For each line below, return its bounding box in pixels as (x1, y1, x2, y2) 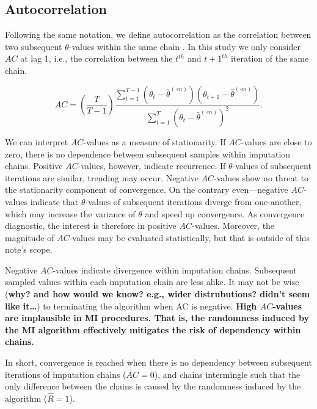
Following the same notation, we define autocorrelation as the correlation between (5, 28, 312, 41)
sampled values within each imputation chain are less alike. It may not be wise (5, 275, 299, 288)
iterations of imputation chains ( (5, 367, 126, 380)
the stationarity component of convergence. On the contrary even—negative (5, 183, 288, 196)
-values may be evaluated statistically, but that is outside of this (69, 231, 310, 244)
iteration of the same (230, 52, 309, 65)
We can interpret (5, 135, 68, 148)
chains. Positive (5, 159, 63, 172)
